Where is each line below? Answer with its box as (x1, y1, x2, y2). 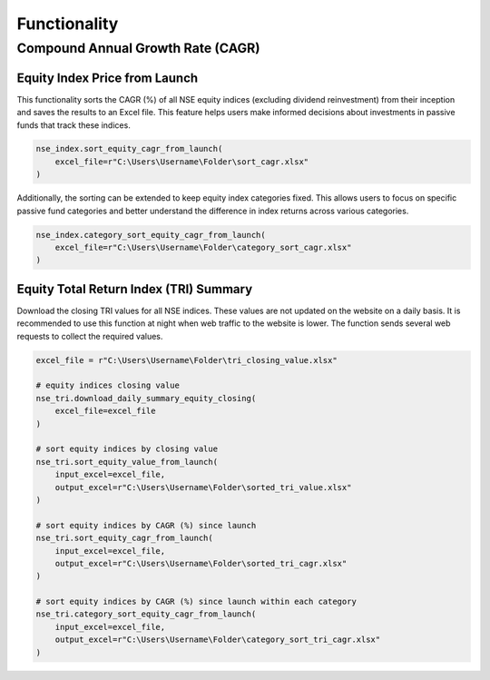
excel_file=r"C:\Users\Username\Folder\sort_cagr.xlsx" (54, 156, 309, 167)
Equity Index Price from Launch (16, 70, 199, 85)
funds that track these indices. (16, 119, 131, 131)
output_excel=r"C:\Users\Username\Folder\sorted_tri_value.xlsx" (54, 482, 352, 492)
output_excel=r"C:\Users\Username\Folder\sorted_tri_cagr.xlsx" (54, 558, 348, 568)
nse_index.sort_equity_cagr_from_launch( (35, 143, 223, 154)
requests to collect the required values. (16, 330, 163, 341)
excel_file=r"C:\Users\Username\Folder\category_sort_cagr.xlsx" (54, 242, 352, 253)
